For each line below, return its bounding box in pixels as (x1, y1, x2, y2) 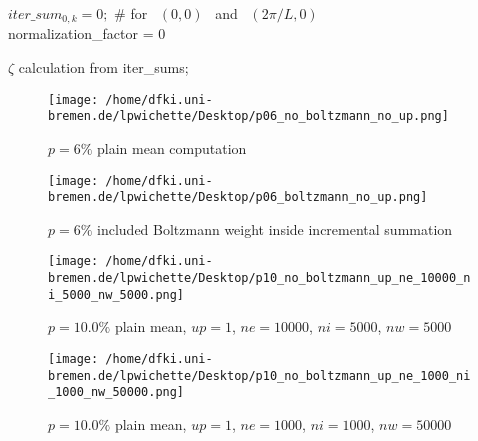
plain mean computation (97, 137, 247, 158)
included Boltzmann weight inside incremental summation (97, 218, 453, 239)
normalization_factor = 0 (8, 23, 166, 44)
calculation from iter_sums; (18, 57, 189, 78)
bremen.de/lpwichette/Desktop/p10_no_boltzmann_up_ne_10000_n (48, 271, 471, 286)
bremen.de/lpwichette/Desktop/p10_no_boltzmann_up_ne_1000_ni (48, 368, 471, 383)
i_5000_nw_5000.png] (48, 287, 185, 302)
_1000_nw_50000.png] (48, 385, 185, 400)
